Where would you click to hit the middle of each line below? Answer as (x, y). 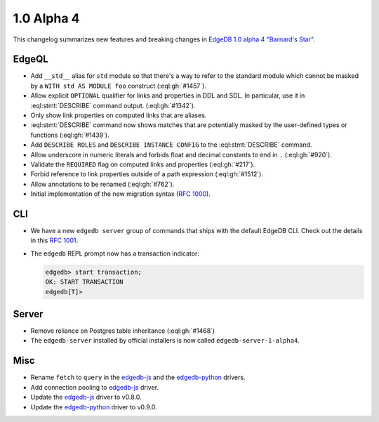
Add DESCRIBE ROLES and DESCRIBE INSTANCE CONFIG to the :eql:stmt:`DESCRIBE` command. (171, 145)
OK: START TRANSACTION (84, 282)
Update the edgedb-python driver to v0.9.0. (94, 407)
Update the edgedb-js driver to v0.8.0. (86, 397)
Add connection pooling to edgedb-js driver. (95, 387)
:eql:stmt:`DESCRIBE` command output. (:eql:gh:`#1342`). (113, 105)
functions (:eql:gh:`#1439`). (70, 135)
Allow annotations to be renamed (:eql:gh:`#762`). (102, 184)
